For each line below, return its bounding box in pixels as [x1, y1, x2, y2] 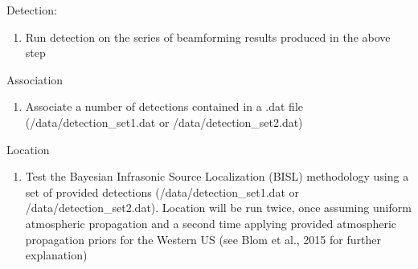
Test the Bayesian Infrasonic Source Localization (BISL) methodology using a [25, 168, 409, 185]
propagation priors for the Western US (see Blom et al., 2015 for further [25, 230, 381, 247]
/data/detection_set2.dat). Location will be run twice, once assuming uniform [25, 199, 412, 216]
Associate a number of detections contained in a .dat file [25, 98, 303, 115]
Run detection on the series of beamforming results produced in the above [25, 28, 391, 45]
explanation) [25, 247, 88, 263]
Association [6, 71, 64, 88]
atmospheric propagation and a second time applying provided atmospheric [25, 214, 397, 231]
